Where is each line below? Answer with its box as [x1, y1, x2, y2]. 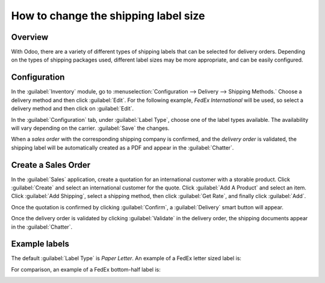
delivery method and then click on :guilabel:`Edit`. [11, 105, 134, 112]
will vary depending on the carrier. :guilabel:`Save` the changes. [11, 124, 170, 132]
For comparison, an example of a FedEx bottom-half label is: [11, 266, 161, 273]
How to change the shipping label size [11, 9, 205, 22]
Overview [11, 32, 49, 42]
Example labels [11, 239, 69, 249]
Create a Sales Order [11, 160, 91, 170]
